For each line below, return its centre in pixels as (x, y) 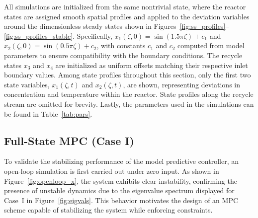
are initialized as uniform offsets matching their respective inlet (152, 65)
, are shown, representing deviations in (182, 84)
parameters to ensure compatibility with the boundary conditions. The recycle (123, 55)
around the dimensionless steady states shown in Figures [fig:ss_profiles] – (117, 26)
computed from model (211, 45)
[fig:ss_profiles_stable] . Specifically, (58, 36)
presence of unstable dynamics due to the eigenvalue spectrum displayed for (119, 190)
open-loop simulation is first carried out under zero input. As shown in (112, 171)
